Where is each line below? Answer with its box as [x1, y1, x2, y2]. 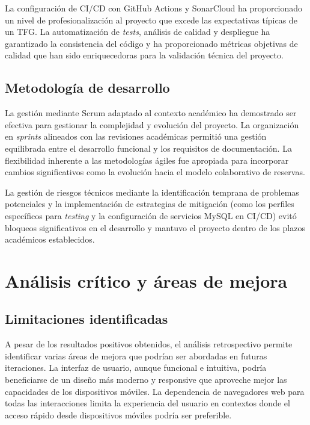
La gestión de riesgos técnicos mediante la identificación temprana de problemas [5, 185, 299, 198]
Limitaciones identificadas [5, 309, 168, 328]
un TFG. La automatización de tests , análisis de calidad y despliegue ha [5, 25, 270, 38]
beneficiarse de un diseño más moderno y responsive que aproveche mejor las [5, 373, 287, 386]
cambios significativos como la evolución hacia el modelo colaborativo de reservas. [5, 166, 305, 178]
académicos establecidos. [5, 233, 95, 246]
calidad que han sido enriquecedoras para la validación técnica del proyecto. [5, 49, 284, 61]
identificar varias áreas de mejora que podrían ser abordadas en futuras [5, 349, 267, 362]
